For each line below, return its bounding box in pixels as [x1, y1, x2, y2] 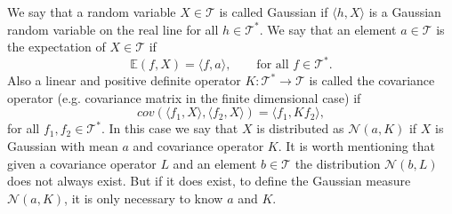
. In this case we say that [101, 119, 238, 138]
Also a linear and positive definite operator [7, 71, 241, 90]
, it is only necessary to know [64, 188, 223, 207]
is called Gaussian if [219, 3, 328, 20]
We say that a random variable [7, 3, 176, 20]
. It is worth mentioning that [278, 137, 436, 155]
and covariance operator [133, 137, 264, 155]
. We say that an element [259, 20, 397, 38]
